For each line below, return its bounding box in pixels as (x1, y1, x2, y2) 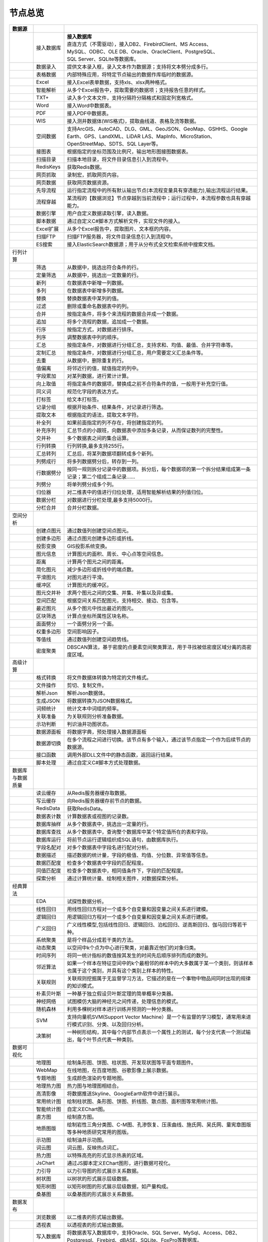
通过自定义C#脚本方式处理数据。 (67, 759, 143, 766)
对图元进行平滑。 (67, 574, 107, 581)
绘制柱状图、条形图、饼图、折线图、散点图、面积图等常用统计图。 (67, 1098, 221, 1105)
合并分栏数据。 (67, 504, 102, 511)
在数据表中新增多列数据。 (67, 287, 127, 294)
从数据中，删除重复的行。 (67, 357, 127, 364)
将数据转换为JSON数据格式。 (67, 697, 135, 704)
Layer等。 (138, 140, 161, 147)
